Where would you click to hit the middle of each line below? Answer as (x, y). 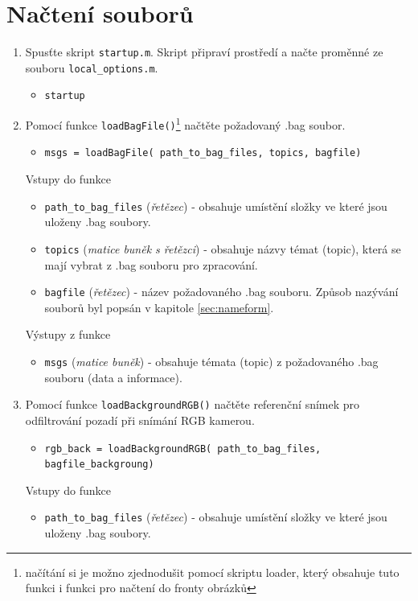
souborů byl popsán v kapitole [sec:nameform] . (159, 307)
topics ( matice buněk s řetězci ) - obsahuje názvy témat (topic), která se (223, 248)
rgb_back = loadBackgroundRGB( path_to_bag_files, (183, 449)
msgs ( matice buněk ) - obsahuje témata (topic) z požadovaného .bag (211, 361)
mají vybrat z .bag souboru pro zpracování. (151, 264)
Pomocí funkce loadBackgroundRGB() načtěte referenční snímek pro (193, 404)
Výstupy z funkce (68, 334)
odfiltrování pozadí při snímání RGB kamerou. (140, 420)
